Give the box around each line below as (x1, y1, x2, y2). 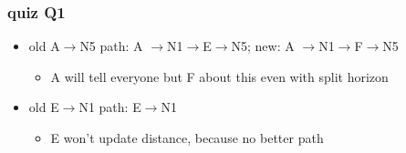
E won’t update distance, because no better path (50, 128, 324, 147)
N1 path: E (78, 97, 141, 117)
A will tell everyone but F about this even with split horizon (50, 66, 389, 86)
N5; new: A (231, 36, 295, 56)
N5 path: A (79, 36, 143, 56)
